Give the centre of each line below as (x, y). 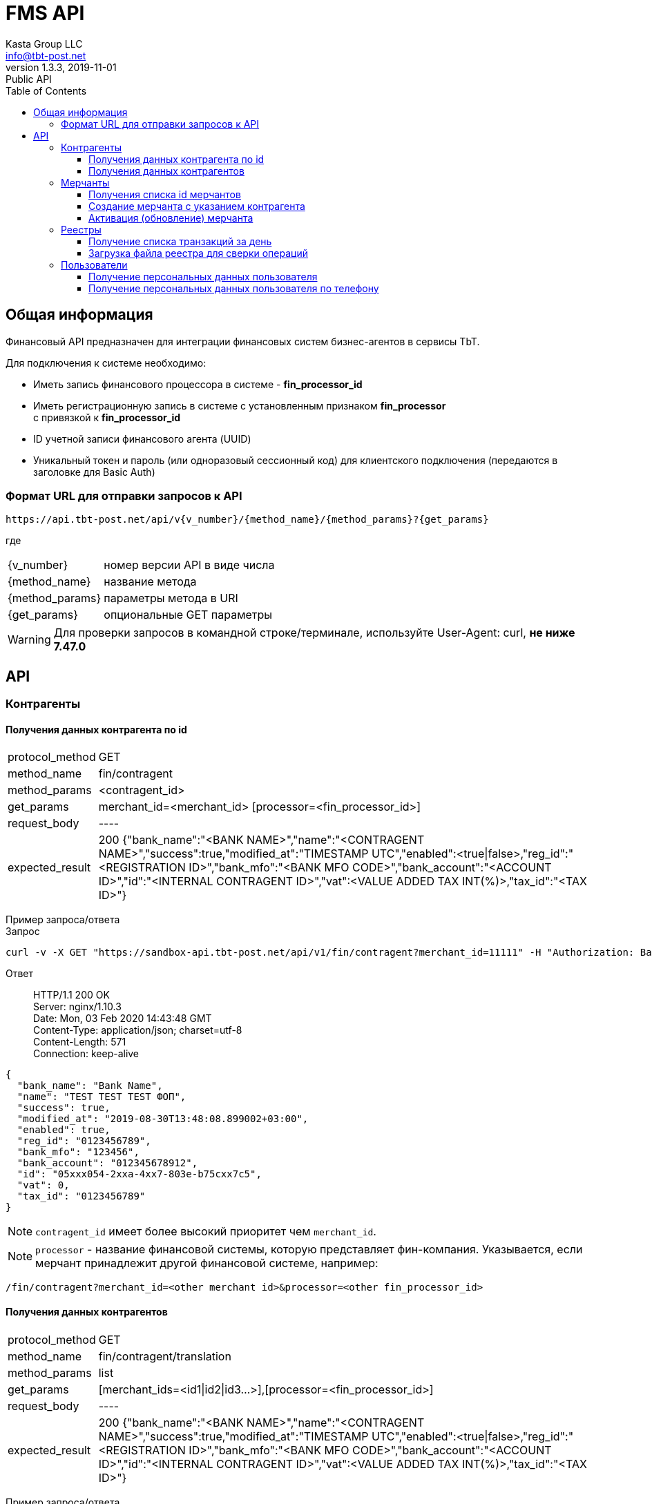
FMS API (45, 13)
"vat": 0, (43, 1185)
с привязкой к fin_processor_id (107, 417)
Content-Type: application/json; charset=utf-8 (138, 1030)
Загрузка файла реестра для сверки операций (198, 253)
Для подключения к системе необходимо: (106, 363)
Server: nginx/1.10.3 (77, 1007)
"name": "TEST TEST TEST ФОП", (102, 1097)
